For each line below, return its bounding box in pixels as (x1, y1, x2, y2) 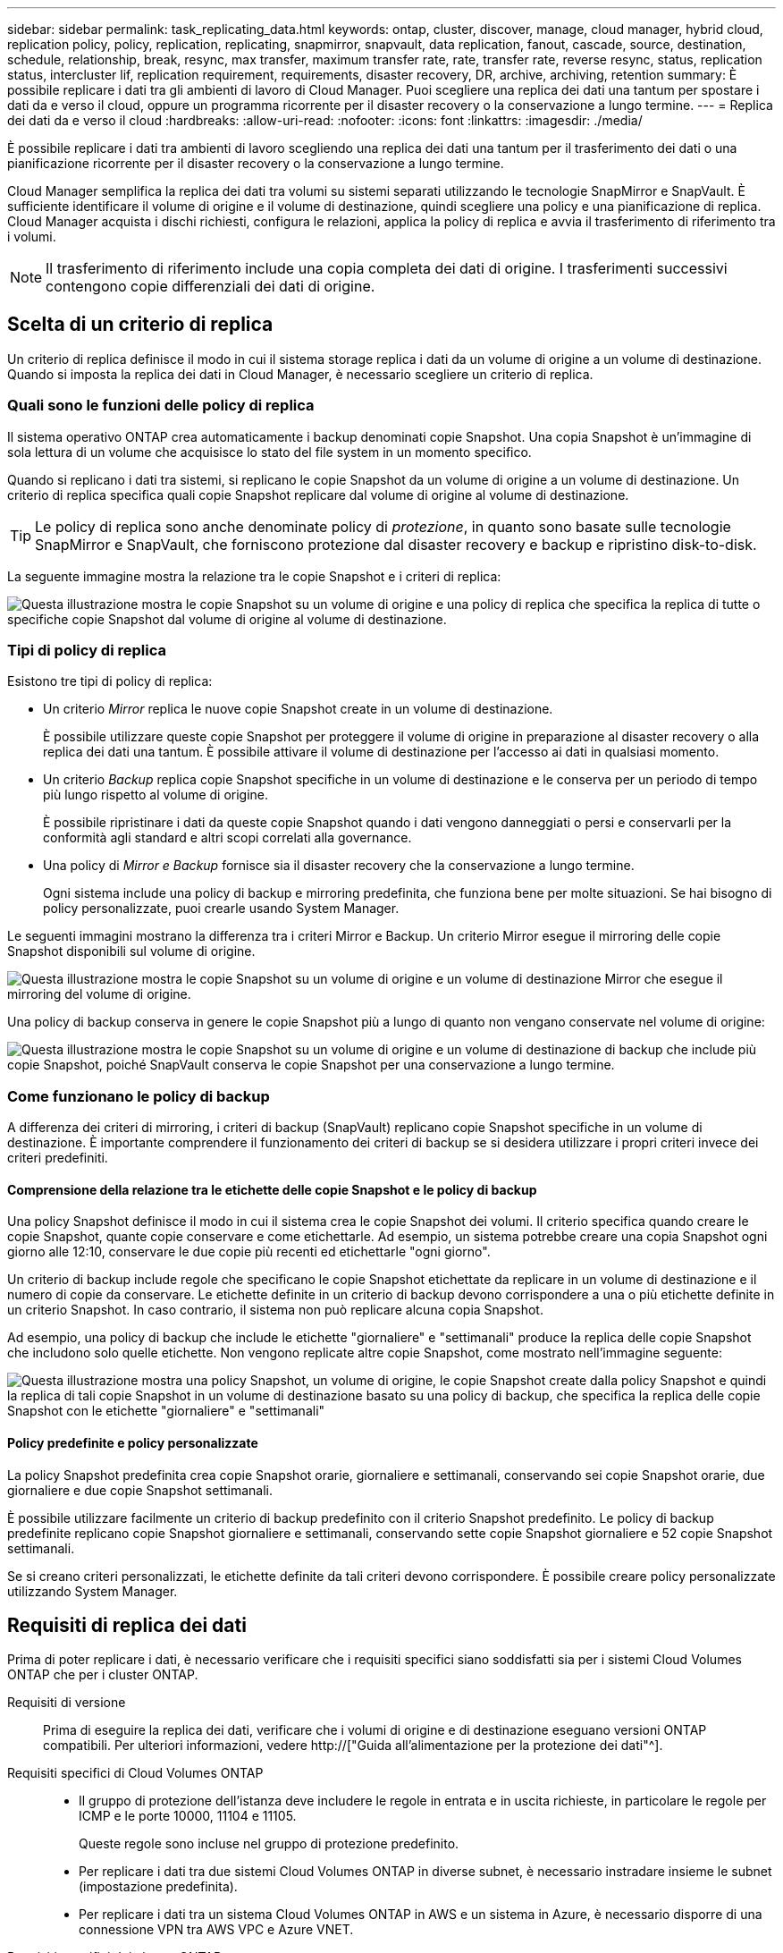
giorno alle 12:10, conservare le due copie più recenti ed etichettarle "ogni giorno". (7, 1244, 491, 1260)
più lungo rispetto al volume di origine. (43, 787, 269, 803)
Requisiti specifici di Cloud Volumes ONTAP (7, 1765, 264, 1781)
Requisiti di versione (7, 1695, 126, 1711)
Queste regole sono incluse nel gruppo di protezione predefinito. (79, 1836, 459, 1852)
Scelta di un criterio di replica (7, 313, 274, 336)
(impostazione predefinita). (79, 1879, 238, 1895)
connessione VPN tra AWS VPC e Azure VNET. (79, 1922, 354, 1938)
